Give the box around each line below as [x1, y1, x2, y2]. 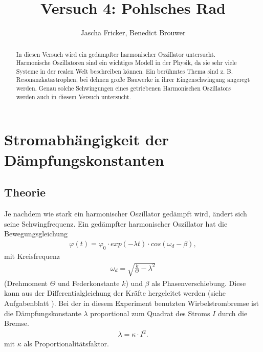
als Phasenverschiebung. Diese [151, 277, 246, 288]
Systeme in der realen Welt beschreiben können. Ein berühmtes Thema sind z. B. [16, 67, 233, 75]
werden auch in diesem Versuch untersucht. [16, 92, 131, 101]
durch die [217, 307, 248, 318]
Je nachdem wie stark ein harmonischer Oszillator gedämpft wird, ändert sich [4, 208, 247, 219]
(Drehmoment [4, 277, 48, 288]
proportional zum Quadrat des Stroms [90, 307, 210, 318]
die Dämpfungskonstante [4, 307, 81, 318]
